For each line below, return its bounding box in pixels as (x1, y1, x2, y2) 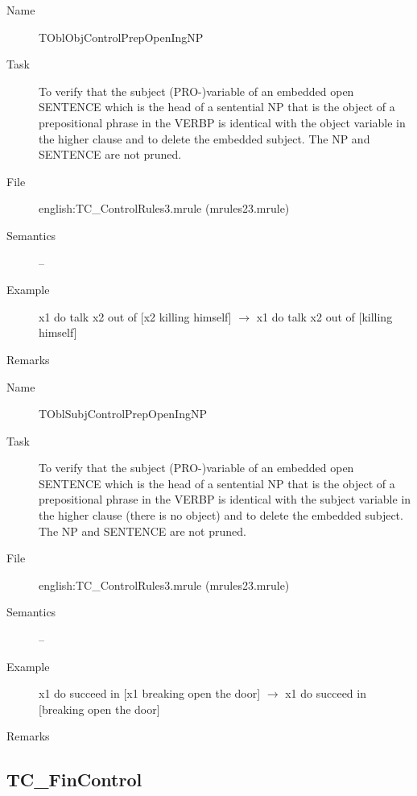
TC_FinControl (6, 767, 142, 792)
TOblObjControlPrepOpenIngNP (39, 28, 204, 45)
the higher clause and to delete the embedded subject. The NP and (39, 130, 370, 147)
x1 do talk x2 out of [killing (256, 308, 393, 325)
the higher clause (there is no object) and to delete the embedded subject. (39, 507, 403, 524)
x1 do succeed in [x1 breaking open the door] (39, 685, 261, 702)
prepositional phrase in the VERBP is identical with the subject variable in (39, 491, 411, 508)
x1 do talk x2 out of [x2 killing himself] (39, 308, 232, 325)
